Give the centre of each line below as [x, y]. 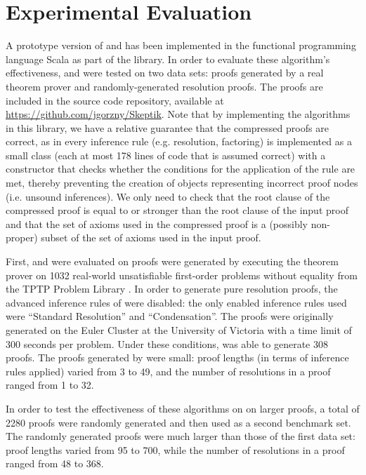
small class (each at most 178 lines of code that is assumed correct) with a [166, 155]
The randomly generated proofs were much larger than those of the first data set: [181, 436]
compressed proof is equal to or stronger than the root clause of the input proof [177, 210]
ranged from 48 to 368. [55, 463]
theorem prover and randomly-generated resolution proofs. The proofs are [164, 86]
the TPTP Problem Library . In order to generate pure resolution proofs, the [172, 289]
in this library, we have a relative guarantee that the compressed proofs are [167, 127]
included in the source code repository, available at [115, 100]
